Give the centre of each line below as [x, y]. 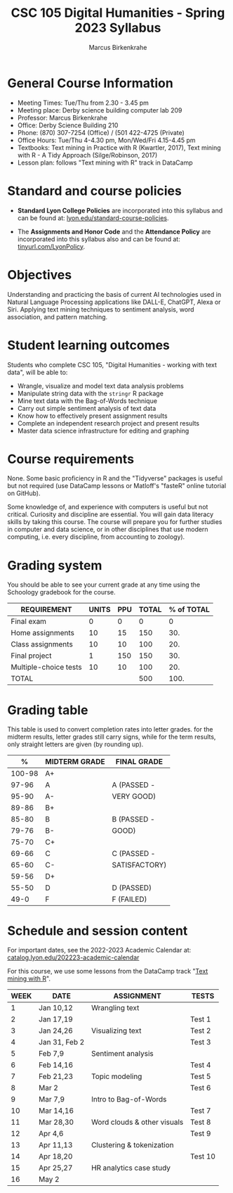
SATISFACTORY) [139, 865]
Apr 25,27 [55, 1168]
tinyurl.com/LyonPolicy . [51, 246]
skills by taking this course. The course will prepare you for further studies [115, 522]
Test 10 [203, 1156]
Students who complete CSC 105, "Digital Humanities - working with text [112, 364]
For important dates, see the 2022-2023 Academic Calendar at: [99, 950]
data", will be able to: [38, 372]
